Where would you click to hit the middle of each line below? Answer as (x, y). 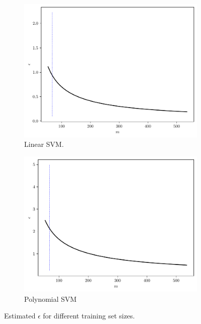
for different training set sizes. (89, 316)
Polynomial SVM (51, 299)
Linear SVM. (44, 144)
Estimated (20, 316)
